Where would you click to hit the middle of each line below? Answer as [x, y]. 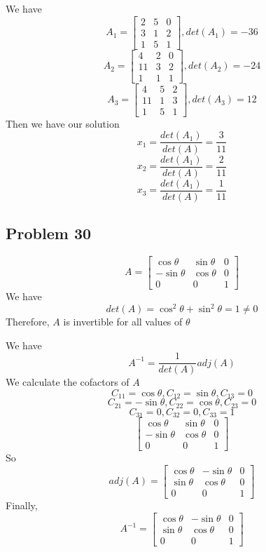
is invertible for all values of [123, 322]
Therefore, [28, 322]
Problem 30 [49, 233]
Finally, [22, 505]
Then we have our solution [63, 123]
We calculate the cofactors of [68, 382]
